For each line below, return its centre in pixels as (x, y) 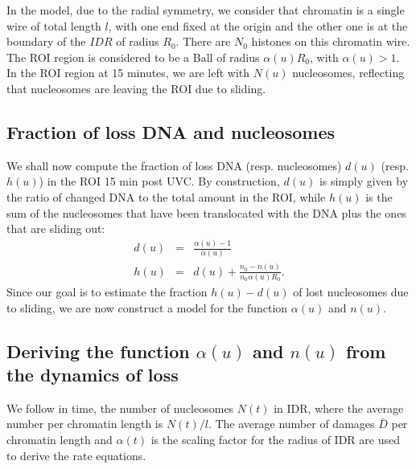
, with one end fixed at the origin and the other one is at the (258, 25)
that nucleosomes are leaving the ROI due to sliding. (136, 88)
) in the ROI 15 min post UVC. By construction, (159, 181)
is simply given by (364, 181)
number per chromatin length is (85, 424)
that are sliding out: (56, 228)
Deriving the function (98, 351)
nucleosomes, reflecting (348, 73)
